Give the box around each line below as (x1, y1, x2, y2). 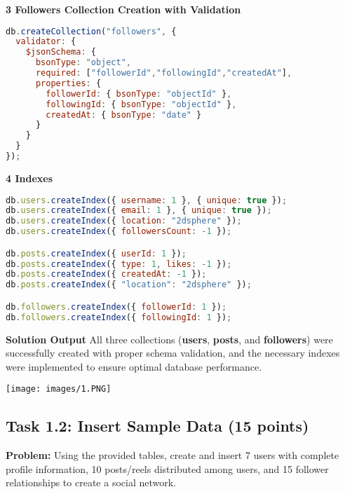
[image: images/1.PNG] (6, 384, 111, 394)
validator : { (15, 36, 76, 47)
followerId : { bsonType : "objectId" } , (46, 88, 232, 99)
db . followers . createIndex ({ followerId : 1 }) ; (6, 301, 227, 312)
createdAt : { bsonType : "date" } (46, 109, 202, 120)
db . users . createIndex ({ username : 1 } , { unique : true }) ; (6, 195, 287, 205)
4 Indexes (6, 170, 53, 185)
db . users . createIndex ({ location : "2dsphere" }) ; (6, 216, 242, 226)
